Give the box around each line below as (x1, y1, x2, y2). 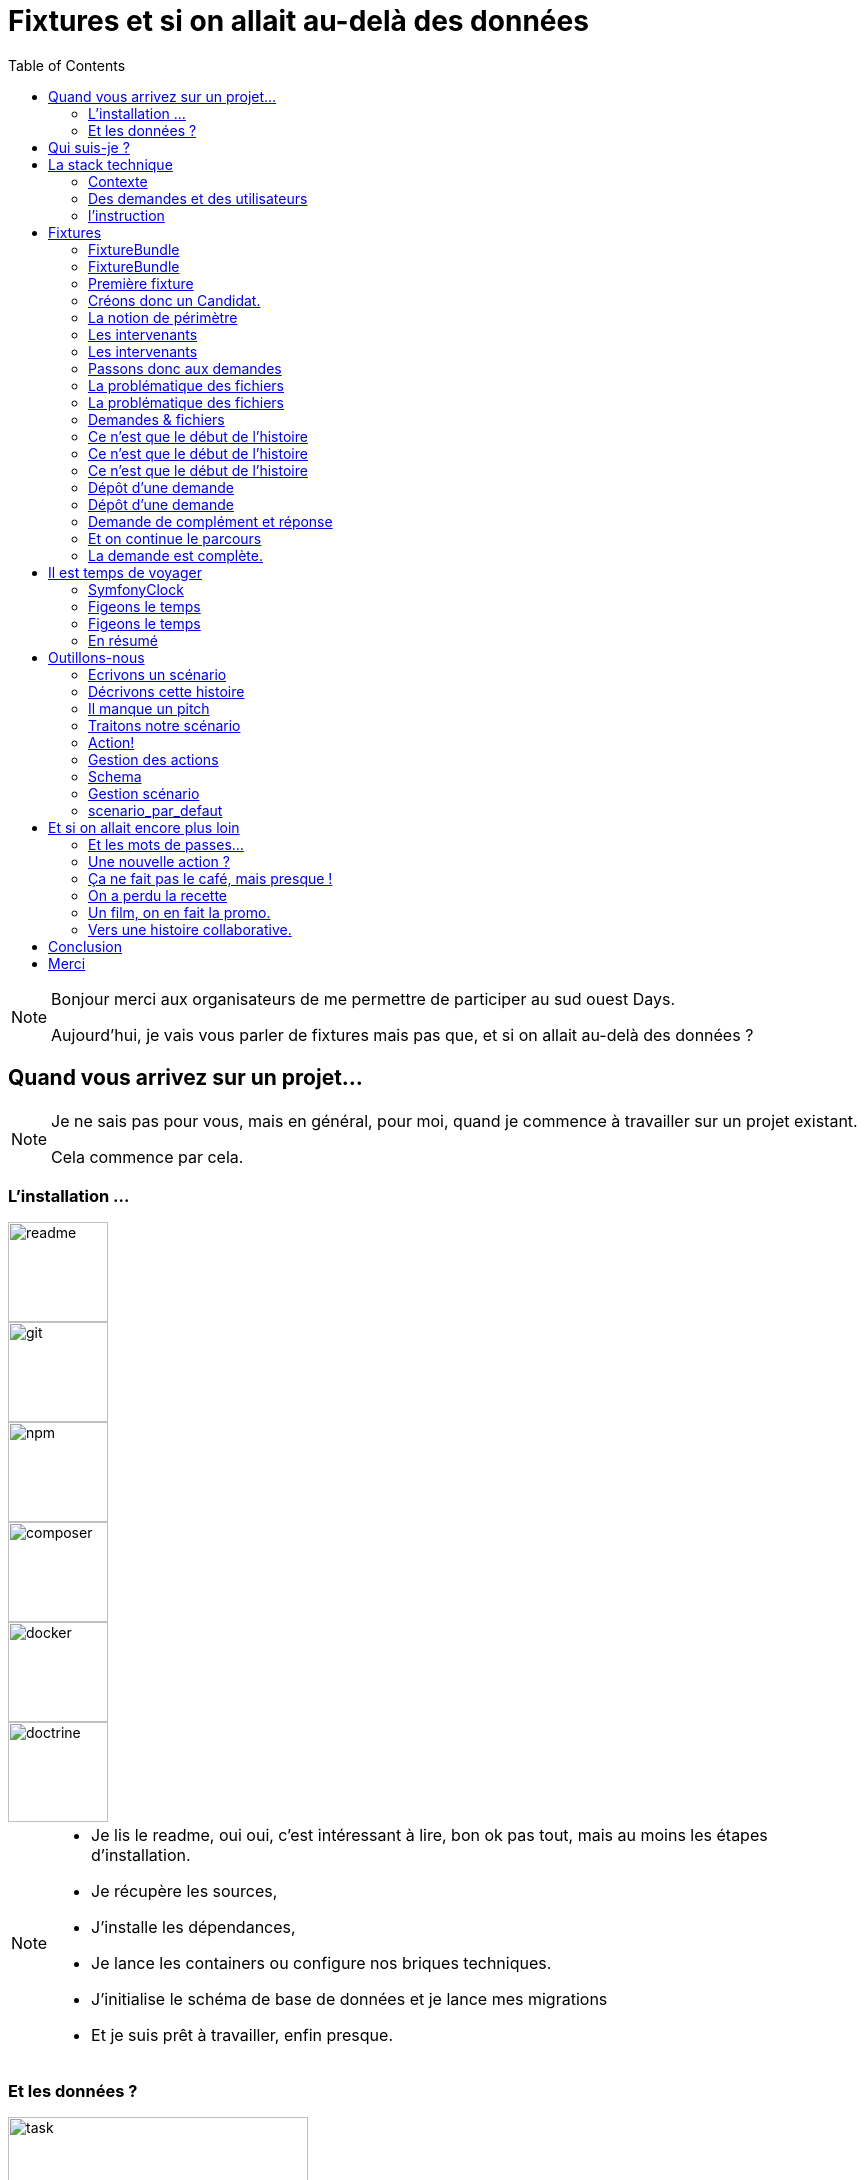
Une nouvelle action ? (88, 852, 230, 870)
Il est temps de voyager (48, 563, 202, 581)
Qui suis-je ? (48, 138, 130, 156)
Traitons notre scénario (88, 716, 241, 734)
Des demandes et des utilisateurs (88, 189, 308, 207)
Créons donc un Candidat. (88, 291, 261, 309)
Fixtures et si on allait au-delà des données (8, 4, 589, 38)
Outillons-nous (48, 648, 145, 666)
